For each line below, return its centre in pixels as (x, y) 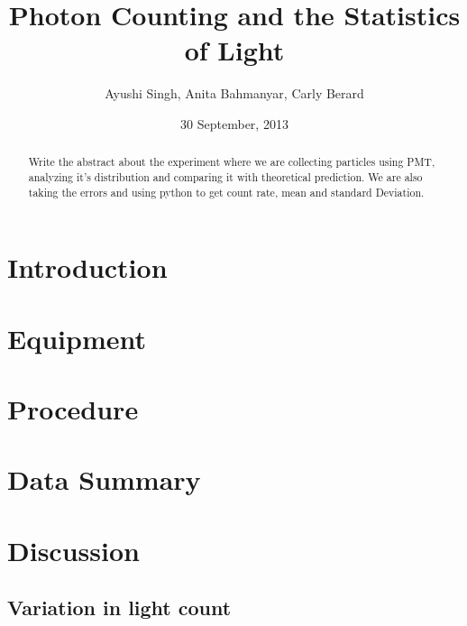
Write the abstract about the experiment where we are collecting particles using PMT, (232, 162)
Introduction (87, 267)
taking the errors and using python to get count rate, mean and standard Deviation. (226, 192)
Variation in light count (119, 608)
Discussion (73, 550)
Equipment (77, 338)
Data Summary (104, 479)
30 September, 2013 (234, 123)
